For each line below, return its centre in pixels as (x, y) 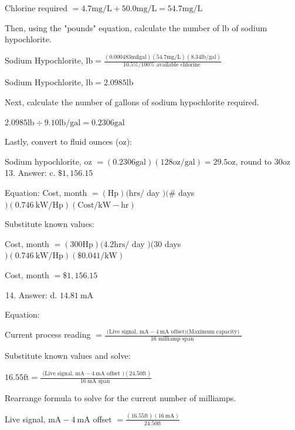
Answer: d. (38, 294)
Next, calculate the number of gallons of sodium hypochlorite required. (132, 102)
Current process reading (48, 334)
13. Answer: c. (30, 173)
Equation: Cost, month (46, 192)
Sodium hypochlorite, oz (48, 161)
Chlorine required (36, 8)
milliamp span (176, 339)
